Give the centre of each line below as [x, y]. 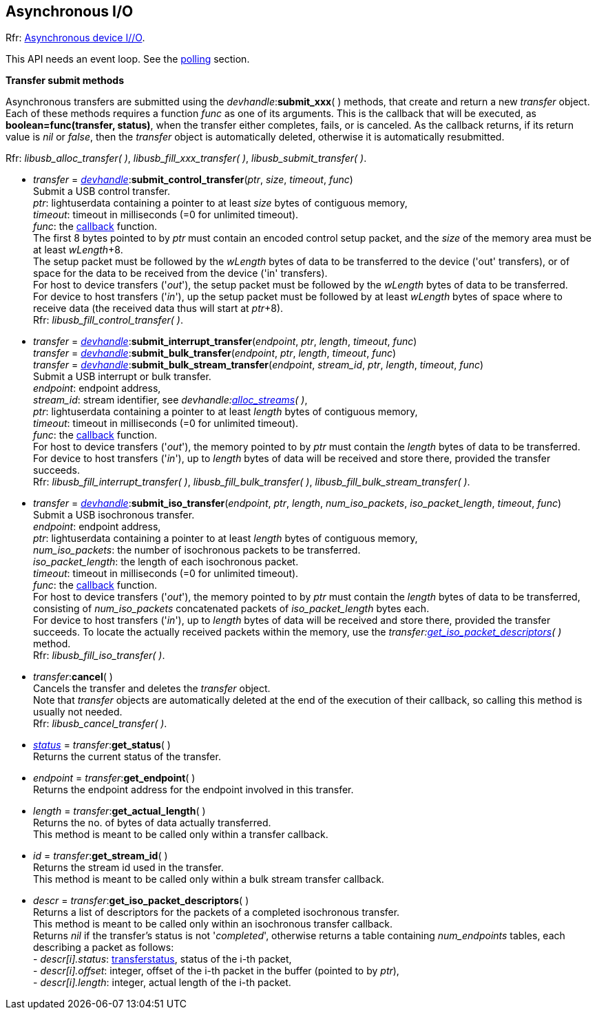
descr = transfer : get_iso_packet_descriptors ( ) [141, 901]
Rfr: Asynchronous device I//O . [75, 38]
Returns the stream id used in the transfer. [128, 868]
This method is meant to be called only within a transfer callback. [181, 835]
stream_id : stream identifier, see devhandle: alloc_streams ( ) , [170, 400]
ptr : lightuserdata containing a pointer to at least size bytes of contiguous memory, [220, 203]
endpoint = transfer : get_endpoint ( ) [114, 778]
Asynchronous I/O [70, 11]
